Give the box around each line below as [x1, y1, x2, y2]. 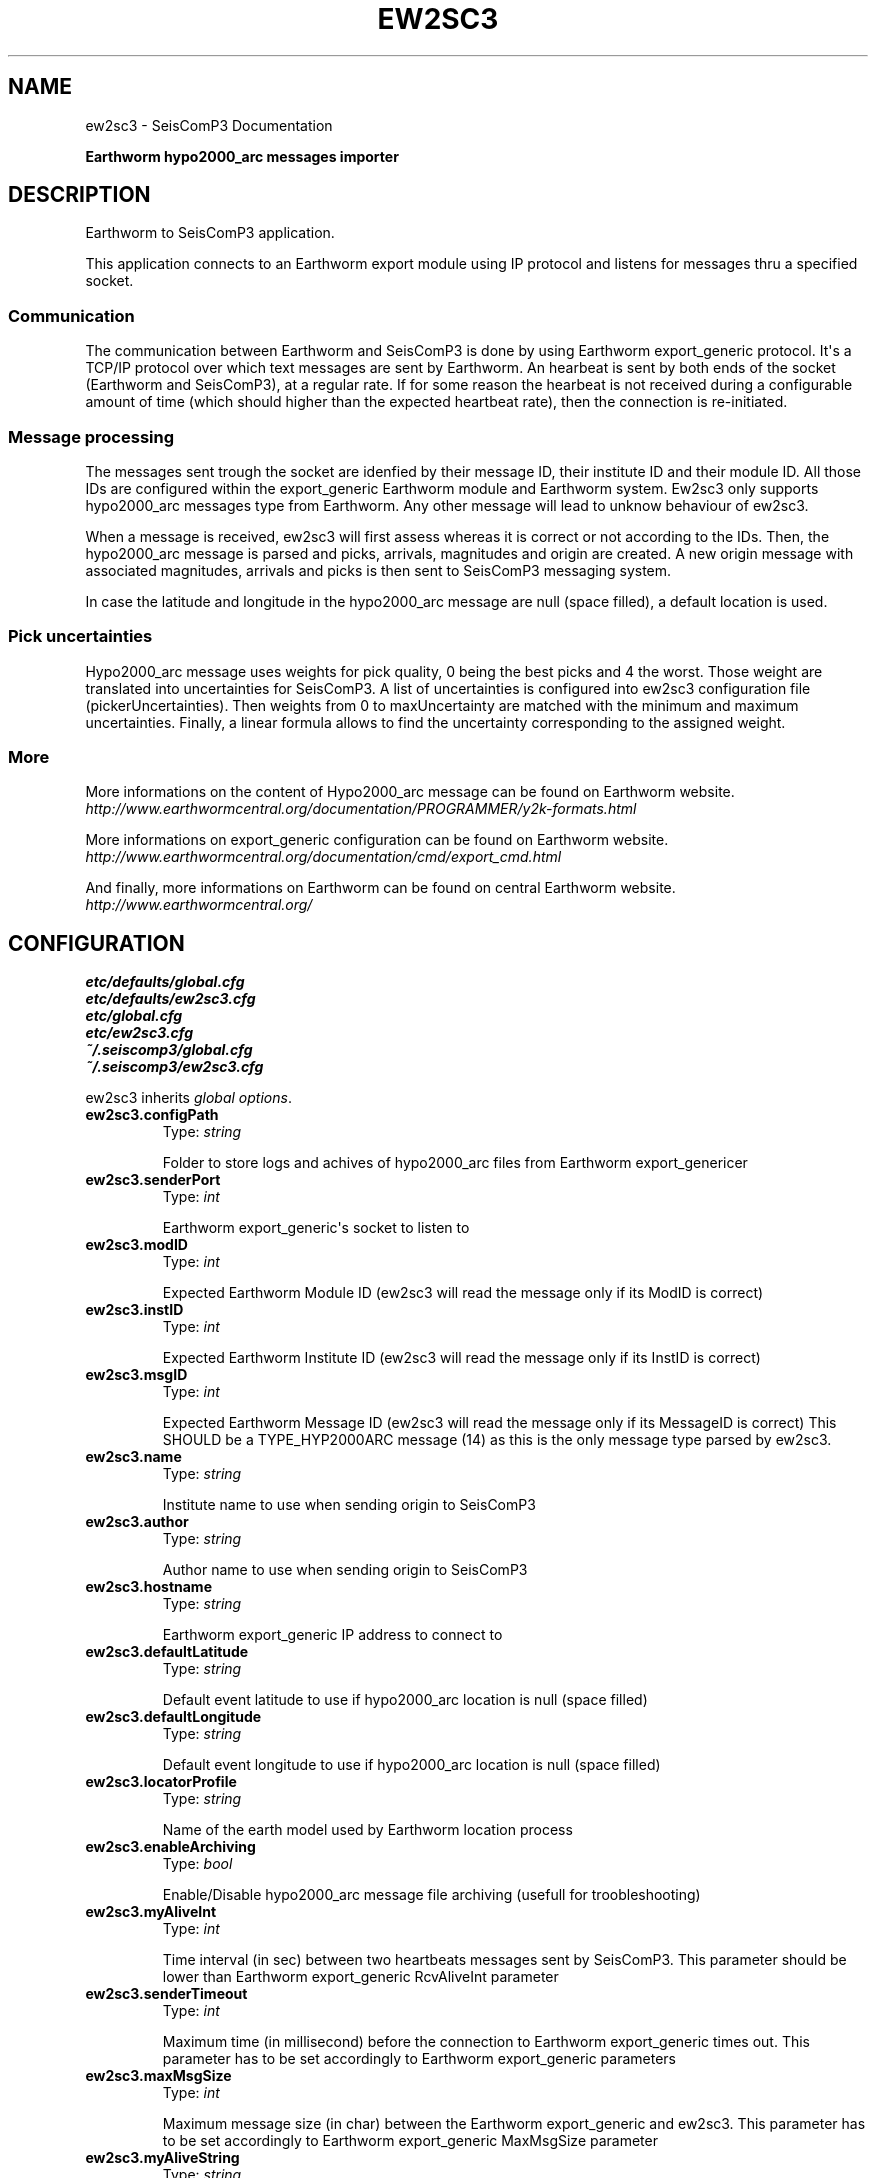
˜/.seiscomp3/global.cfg [85, 1041, 253, 1059]
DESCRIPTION [8, 182, 151, 208]
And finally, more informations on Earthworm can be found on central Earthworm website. [85, 879, 676, 897]
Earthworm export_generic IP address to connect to [162, 1626, 503, 1644]
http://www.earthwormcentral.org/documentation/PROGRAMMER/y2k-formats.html [85, 800, 637, 818]
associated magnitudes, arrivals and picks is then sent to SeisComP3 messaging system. [85, 561, 672, 579]
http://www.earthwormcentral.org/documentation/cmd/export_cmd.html [85, 848, 562, 866]
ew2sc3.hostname [85, 1578, 212, 1596]
